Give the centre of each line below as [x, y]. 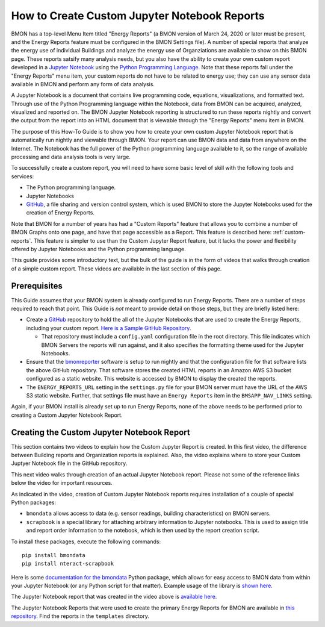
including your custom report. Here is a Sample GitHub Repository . [109, 328]
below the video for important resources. [62, 483]
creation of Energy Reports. [60, 213]
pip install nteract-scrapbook [68, 564]
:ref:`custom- [289, 232]
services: [23, 176]
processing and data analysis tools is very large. [71, 157]
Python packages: [34, 502]
